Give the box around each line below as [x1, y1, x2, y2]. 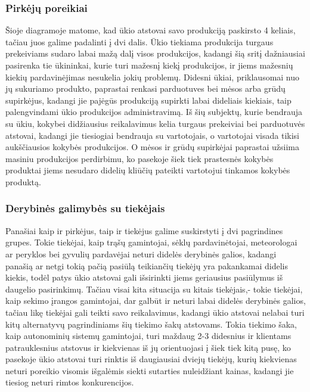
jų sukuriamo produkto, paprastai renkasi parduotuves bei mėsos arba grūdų [5, 82, 286, 95]
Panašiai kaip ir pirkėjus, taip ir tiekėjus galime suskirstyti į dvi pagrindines [5, 224, 283, 237]
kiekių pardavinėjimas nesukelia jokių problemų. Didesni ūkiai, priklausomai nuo [5, 70, 300, 83]
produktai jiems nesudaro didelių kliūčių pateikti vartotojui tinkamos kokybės [5, 164, 290, 176]
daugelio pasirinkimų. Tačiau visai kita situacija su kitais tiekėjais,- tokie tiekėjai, [5, 282, 303, 295]
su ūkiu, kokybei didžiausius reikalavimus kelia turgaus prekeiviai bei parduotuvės [5, 117, 305, 129]
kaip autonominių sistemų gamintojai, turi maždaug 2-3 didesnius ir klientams [5, 329, 292, 342]
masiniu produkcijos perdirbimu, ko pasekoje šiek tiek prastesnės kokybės [5, 152, 274, 164]
